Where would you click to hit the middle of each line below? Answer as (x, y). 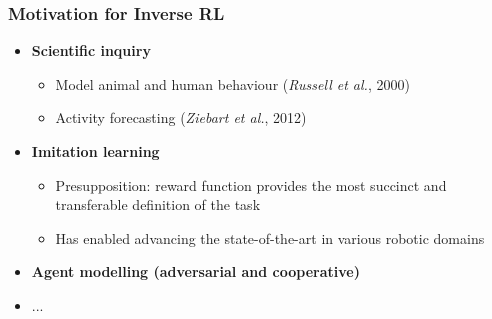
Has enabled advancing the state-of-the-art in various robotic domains (270, 237)
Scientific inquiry (91, 50)
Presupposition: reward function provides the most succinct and (251, 184)
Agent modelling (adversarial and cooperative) (195, 271)
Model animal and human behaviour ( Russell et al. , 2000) (232, 83)
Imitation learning (95, 151)
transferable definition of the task (158, 204)
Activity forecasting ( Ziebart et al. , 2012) (181, 117)
